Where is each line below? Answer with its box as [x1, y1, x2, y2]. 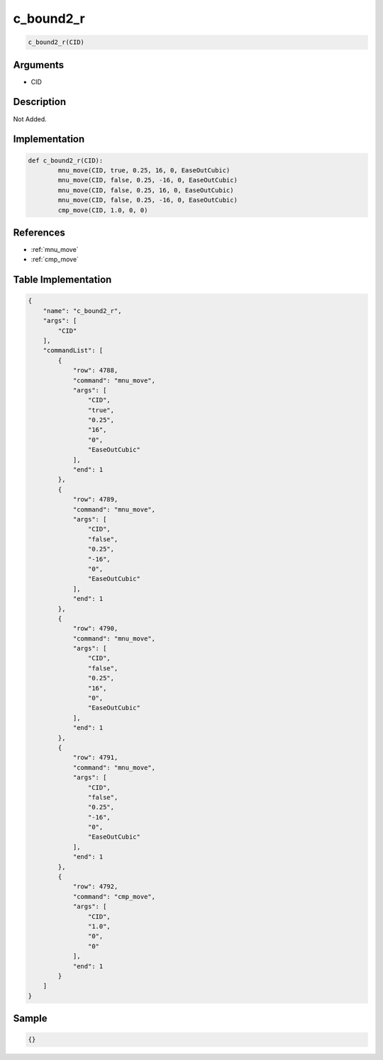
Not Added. [13, 114, 48, 123]
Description [13, 96, 67, 108]
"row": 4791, [72, 753, 118, 762]
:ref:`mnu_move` [30, 245, 79, 253]
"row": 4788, [72, 366, 118, 375]
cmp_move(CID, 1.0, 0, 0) [57, 206, 148, 214]
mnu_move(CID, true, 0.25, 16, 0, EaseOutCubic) [57, 166, 231, 174]
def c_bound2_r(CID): [28, 156, 104, 165]
